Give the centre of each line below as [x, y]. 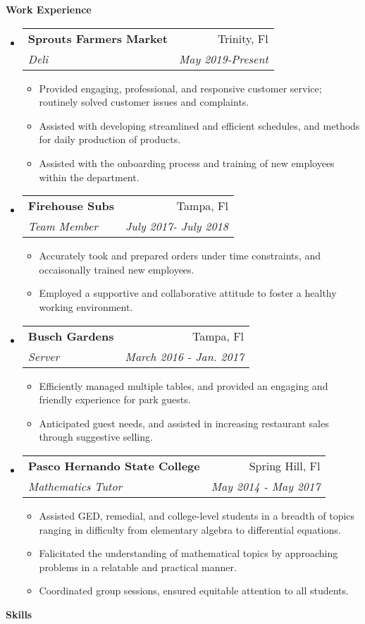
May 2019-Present [223, 59]
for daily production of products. [110, 139]
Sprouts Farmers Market [98, 38]
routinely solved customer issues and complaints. [144, 102]
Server [44, 356]
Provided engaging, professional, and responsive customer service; [180, 88]
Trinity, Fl [243, 38]
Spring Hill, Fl [285, 465]
